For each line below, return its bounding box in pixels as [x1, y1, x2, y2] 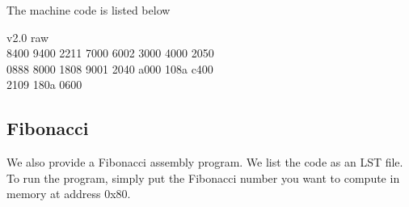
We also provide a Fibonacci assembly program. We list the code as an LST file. [6, 154, 403, 171]
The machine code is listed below [6, 2, 171, 18]
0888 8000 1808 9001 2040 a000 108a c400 [6, 60, 213, 77]
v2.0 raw [6, 28, 49, 45]
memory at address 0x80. [6, 185, 131, 202]
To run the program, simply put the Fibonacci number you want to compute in [6, 169, 400, 186]
